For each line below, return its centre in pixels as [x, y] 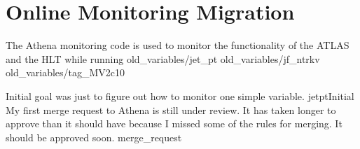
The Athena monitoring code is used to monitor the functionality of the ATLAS [178, 45]
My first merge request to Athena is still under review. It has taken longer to [171, 109]
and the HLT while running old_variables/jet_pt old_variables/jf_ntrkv [163, 58]
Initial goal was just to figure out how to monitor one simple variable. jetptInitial [180, 95]
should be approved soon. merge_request [94, 137]
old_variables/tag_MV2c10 [65, 72]
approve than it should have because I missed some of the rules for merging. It [174, 123]
